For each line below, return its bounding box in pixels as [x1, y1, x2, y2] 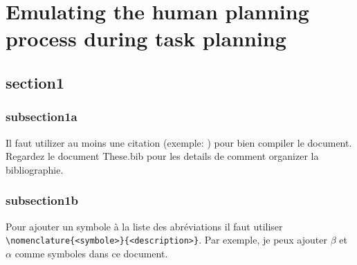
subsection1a [6, 108, 77, 125]
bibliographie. [6, 162, 64, 176]
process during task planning [6, 24, 286, 53]
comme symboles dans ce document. [15, 246, 168, 260]
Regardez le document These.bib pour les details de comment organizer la [6, 149, 319, 163]
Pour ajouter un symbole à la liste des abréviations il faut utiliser [6, 219, 283, 233]
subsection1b [6, 192, 78, 209]
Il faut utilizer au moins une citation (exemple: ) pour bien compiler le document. [6, 135, 352, 149]
